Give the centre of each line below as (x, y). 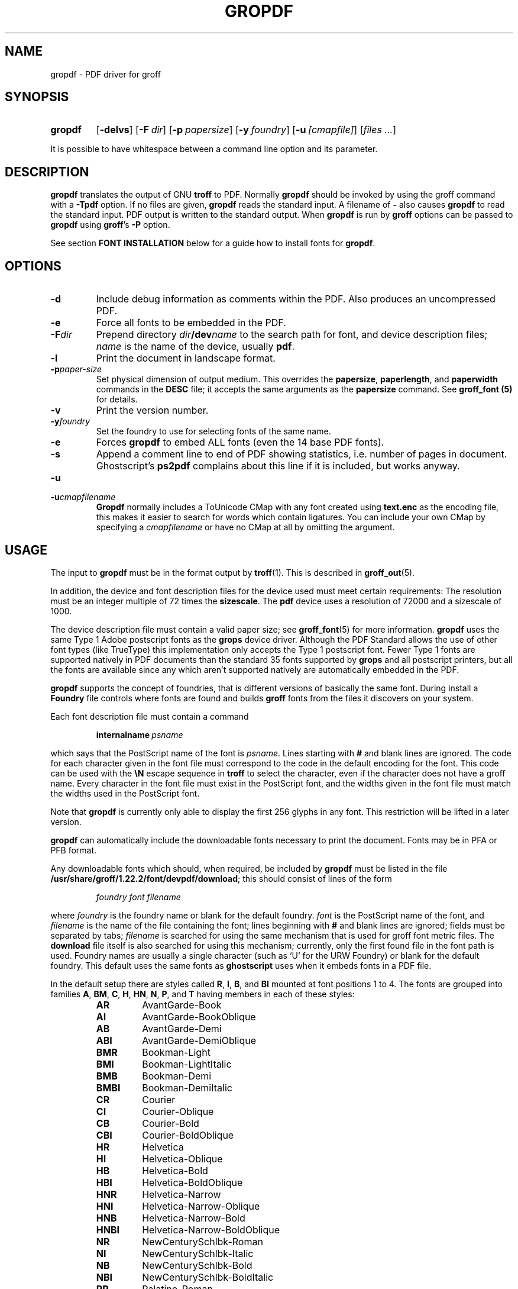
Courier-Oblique (178, 1111)
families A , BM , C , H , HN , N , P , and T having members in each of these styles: (203, 994)
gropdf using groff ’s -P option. (110, 225)
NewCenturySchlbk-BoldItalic (208, 1277)
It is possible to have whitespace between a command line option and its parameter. (214, 149)
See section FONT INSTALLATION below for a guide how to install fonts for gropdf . (213, 243)
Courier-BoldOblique (188, 1135)
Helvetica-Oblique (182, 1159)
